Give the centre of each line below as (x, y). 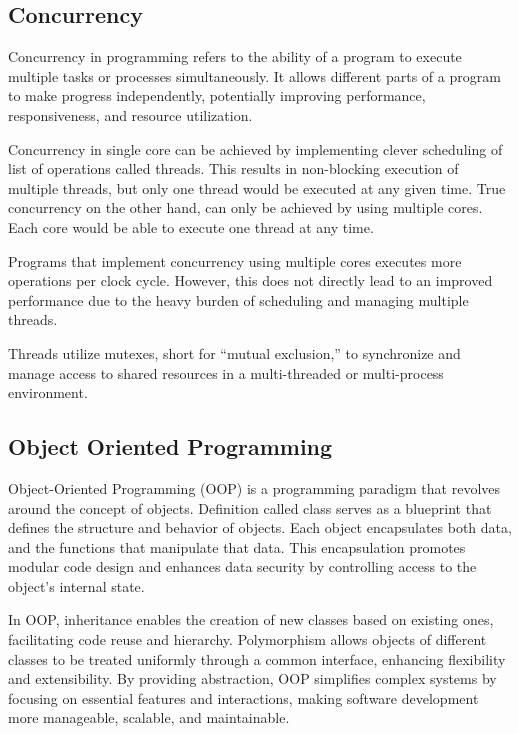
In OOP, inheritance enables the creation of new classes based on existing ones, (251, 619)
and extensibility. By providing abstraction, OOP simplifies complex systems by (252, 678)
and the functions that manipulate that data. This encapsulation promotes (237, 546)
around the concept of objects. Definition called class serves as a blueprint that (250, 507)
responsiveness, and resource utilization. (130, 114)
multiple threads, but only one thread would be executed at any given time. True (257, 187)
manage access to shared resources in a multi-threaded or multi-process (226, 372)
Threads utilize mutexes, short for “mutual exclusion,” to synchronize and (234, 352)
